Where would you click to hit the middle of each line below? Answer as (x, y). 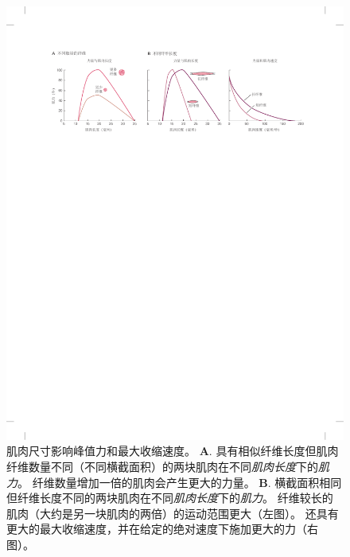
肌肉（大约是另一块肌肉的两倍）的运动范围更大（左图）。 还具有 (173, 513)
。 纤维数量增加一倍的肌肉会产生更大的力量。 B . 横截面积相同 (180, 482)
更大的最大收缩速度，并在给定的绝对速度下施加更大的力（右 (162, 529)
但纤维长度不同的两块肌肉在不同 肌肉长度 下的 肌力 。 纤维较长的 (170, 498)
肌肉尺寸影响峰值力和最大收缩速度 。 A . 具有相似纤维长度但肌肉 (173, 451)
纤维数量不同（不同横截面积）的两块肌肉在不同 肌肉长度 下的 (162, 466)
